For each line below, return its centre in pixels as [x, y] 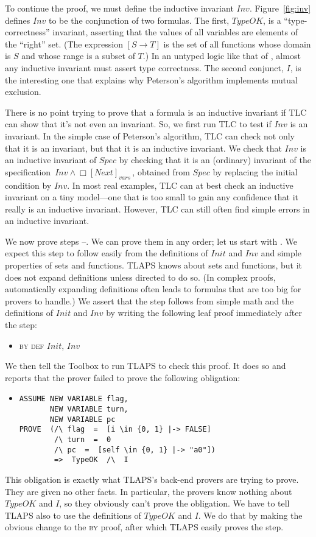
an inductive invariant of [51, 160]
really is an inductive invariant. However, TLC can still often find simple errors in [157, 209]
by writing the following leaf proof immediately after [204, 313]
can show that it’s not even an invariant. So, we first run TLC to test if [138, 124]
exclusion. [23, 92]
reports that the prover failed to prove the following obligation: [123, 377]
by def [32, 345]
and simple [281, 253]
